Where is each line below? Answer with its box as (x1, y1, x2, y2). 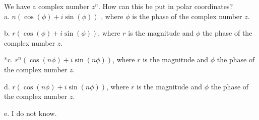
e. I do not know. (4, 107, 57, 118)
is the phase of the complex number (132, 11, 242, 21)
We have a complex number (4, 1, 90, 11)
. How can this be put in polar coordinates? (98, 1, 233, 11)
